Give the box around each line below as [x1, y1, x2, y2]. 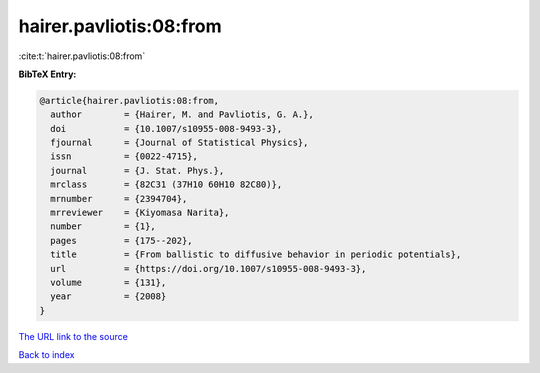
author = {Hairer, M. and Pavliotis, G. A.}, [50, 109, 314, 120]
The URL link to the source [18, 330, 129, 342]
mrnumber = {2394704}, [50, 193, 188, 204]
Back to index [18, 349, 75, 361]
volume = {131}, [50, 277, 167, 288]
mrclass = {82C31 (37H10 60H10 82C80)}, [50, 179, 283, 190]
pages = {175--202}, [50, 235, 194, 246]
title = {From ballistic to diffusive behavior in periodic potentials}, [50, 249, 462, 260]
